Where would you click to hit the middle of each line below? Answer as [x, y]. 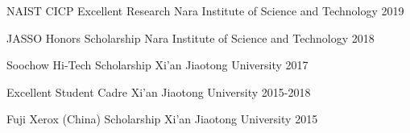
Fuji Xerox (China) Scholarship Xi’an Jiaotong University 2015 [162, 119]
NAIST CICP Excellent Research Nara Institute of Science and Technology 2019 [205, 10]
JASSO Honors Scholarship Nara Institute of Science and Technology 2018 [191, 37]
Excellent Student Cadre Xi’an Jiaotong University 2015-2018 [159, 91]
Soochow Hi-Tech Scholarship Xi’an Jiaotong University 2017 [157, 65]
